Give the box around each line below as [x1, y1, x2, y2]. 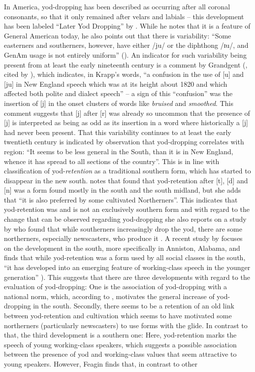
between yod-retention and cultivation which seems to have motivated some [4, 310, 232, 320]
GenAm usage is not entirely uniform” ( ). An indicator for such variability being [4, 49, 247, 60]
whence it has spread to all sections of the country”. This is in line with [4, 156, 220, 166]
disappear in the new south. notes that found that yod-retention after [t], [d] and [4, 175, 248, 185]
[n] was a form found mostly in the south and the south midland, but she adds [4, 185, 241, 195]
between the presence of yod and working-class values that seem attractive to [4, 349, 237, 359]
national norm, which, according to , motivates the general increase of [4, 291, 215, 301]
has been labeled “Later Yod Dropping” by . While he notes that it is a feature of [4, 21, 251, 31]
